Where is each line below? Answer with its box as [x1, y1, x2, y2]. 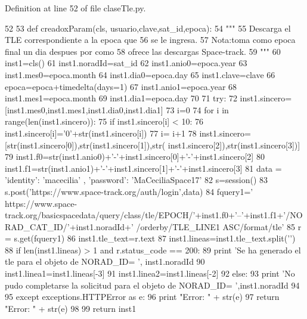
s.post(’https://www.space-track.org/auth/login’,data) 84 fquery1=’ [5, 185, 253, 197]
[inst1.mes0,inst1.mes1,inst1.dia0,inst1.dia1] [5, 103, 163, 116]
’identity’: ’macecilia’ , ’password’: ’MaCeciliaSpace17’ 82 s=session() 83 [5, 174, 268, 186]
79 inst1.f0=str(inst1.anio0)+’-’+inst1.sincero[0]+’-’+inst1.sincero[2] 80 [5, 150, 265, 163]
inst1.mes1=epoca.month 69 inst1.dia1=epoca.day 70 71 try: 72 [5, 92, 237, 104]
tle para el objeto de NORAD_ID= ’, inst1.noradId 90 [5, 255, 205, 268]
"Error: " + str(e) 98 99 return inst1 [5, 302, 137, 314]
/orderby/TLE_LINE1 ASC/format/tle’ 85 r [136, 220, 302, 233]
